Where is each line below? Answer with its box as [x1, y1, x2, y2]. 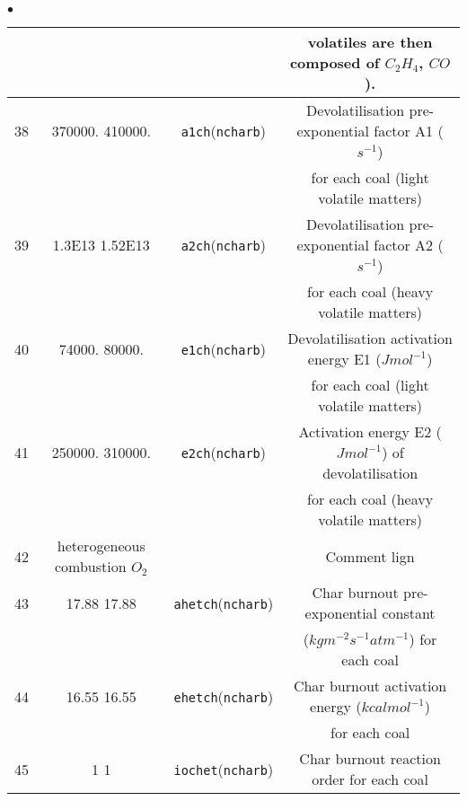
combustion [54, 556, 127, 577]
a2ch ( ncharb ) [181, 234, 266, 255]
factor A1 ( [374, 120, 444, 141]
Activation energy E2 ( [298, 421, 442, 442]
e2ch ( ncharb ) [181, 442, 266, 462]
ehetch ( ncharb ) [173, 685, 274, 707]
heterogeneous [57, 535, 145, 556]
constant [382, 603, 436, 623]
